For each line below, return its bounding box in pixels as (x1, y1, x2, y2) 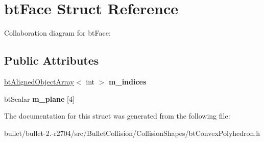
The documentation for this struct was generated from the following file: (4, 110, 230, 121)
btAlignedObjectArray (4, 76, 75, 87)
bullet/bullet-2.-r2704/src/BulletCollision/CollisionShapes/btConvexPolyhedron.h (4, 127, 260, 138)
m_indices (109, 76, 147, 87)
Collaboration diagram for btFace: (4, 27, 111, 38)
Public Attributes (4, 52, 99, 68)
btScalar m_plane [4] (4, 93, 75, 104)
